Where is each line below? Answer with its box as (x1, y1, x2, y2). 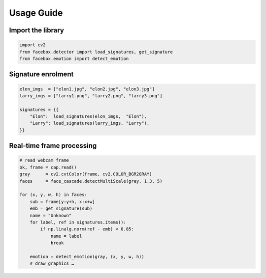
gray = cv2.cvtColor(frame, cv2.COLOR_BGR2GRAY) (19, 171, 152, 177)
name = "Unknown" (30, 213, 72, 218)
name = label (50, 233, 82, 239)
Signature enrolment (9, 70, 74, 79)
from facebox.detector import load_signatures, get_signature (19, 49, 173, 55)
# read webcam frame (19, 158, 69, 163)
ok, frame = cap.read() (19, 165, 77, 170)
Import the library (9, 26, 64, 34)
